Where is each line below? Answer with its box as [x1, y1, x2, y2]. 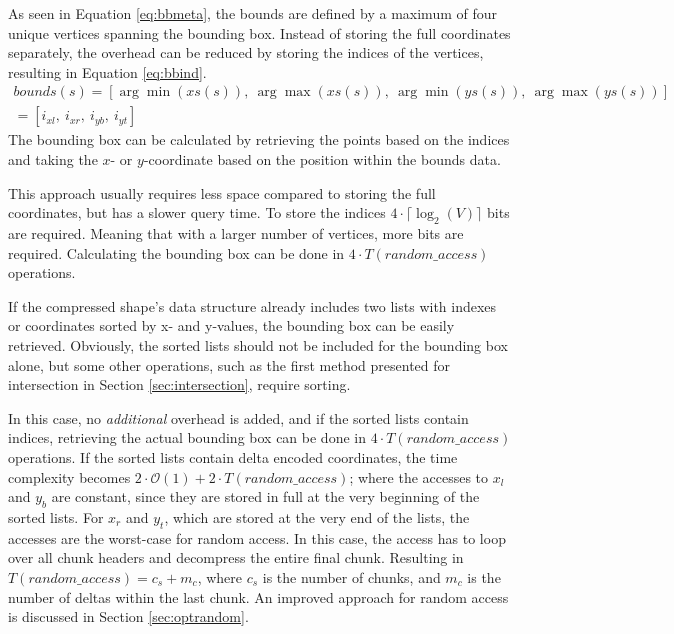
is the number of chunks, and [262, 566, 441, 587]
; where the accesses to [349, 466, 489, 487]
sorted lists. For [8, 506, 104, 527]
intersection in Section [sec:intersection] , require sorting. [8, 374, 351, 395]
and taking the [8, 149, 98, 170]
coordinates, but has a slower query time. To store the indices [8, 202, 386, 223]
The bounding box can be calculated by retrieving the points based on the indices [8, 129, 510, 150]
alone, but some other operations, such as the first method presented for [8, 354, 451, 375]
